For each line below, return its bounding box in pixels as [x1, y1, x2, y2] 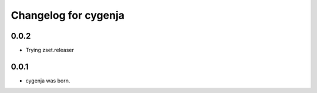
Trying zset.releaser [25, 47, 75, 54]
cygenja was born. [25, 77, 70, 84]
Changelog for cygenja [11, 9, 124, 22]
